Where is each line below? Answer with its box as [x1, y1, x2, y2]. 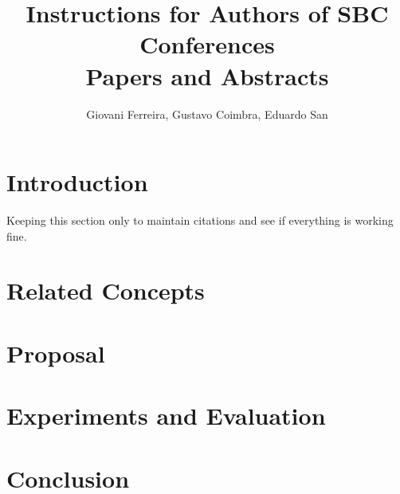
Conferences [139, 28, 275, 61]
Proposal [6, 336, 105, 369]
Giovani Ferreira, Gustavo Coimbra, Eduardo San [86, 105, 328, 122]
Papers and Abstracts [85, 59, 329, 92]
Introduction [6, 166, 148, 198]
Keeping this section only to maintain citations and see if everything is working [6, 212, 394, 229]
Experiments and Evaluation [6, 399, 326, 432]
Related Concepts [6, 274, 205, 307]
